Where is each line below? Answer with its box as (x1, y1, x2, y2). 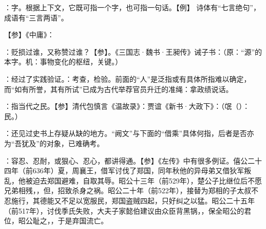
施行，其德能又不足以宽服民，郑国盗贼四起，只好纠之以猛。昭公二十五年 (11, 195, 255, 205)
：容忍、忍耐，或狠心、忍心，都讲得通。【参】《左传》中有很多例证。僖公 (4, 155, 248, 166)
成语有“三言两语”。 (4, 12, 69, 22)
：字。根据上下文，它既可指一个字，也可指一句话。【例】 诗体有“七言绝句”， (4, 2, 260, 12)
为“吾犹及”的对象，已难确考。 (4, 138, 104, 148)
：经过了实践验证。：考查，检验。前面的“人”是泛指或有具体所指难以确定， (4, 73, 251, 84)
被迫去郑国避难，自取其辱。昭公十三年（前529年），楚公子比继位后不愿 (25, 175, 262, 186)
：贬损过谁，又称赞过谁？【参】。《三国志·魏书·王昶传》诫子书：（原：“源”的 (4, 46, 262, 57)
